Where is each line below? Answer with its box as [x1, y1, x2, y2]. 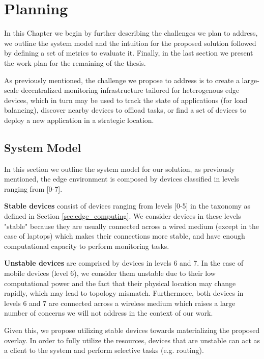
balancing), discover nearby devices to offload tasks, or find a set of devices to [4, 105, 247, 115]
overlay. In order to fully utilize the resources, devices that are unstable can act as [4, 335, 260, 345]
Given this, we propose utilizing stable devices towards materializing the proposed [4, 324, 260, 335]
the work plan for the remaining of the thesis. [4, 57, 146, 68]
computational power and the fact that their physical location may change [4, 277, 236, 288]
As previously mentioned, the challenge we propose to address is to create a [4, 74, 240, 85]
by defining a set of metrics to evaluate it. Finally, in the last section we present [4, 47, 253, 58]
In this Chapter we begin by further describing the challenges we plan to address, [4, 28, 258, 38]
